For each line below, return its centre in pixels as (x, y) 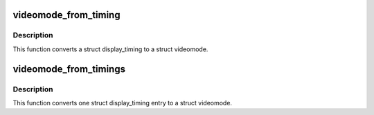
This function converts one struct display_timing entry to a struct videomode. (122, 103)
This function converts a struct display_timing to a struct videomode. (110, 49)
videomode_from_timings (69, 69)
